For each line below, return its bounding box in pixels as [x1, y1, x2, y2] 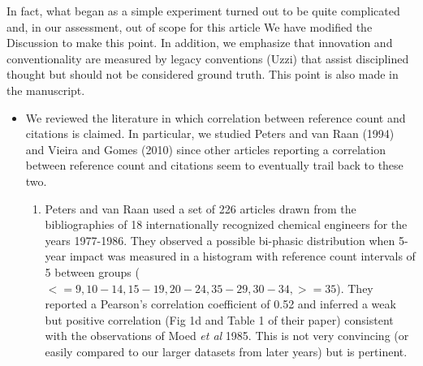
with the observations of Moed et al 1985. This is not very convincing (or [45, 327, 409, 344]
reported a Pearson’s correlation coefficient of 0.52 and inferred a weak [45, 295, 396, 312]
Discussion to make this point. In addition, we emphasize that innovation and [6, 34, 393, 51]
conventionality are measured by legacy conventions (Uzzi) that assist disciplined [6, 50, 409, 67]
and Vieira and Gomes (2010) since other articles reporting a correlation [25, 140, 386, 157]
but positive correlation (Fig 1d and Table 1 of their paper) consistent [45, 311, 394, 328]
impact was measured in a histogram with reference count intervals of [69, 248, 416, 265]
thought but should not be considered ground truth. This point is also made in [6, 66, 399, 83]
